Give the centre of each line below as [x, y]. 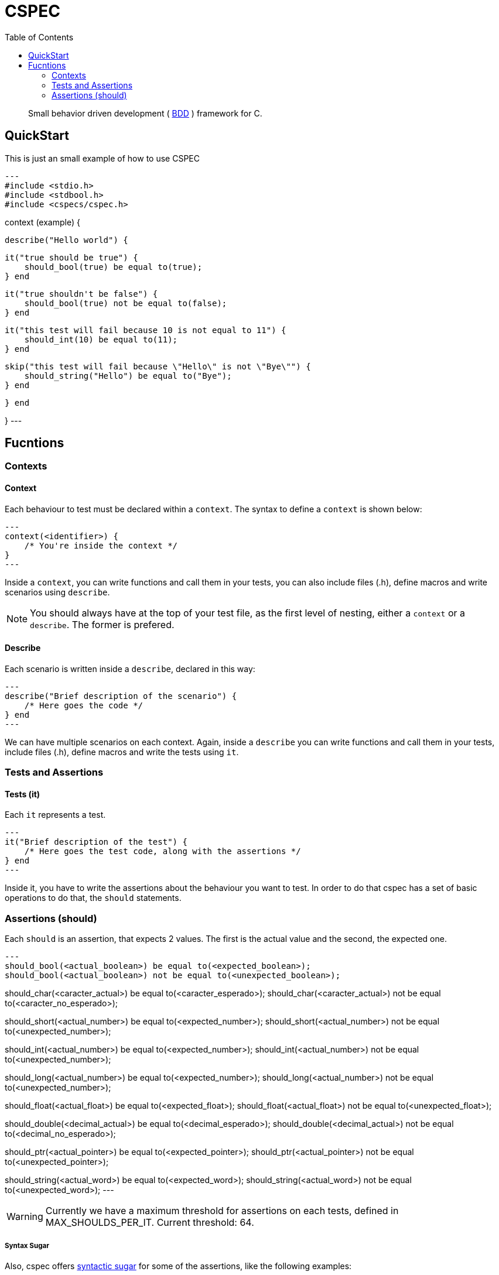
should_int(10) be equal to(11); [101, 339]
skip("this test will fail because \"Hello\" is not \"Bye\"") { [158, 366]
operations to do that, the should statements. [93, 898]
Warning [25, 1217]
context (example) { [42, 222]
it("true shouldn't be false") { [81, 294]
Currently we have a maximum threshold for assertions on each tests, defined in [222, 1211]
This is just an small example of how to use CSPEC [102, 158]
